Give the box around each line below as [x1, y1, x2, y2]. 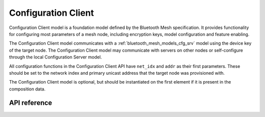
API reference [9, 99, 53, 107]
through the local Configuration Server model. [9, 54, 102, 60]
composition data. [9, 86, 46, 92]
